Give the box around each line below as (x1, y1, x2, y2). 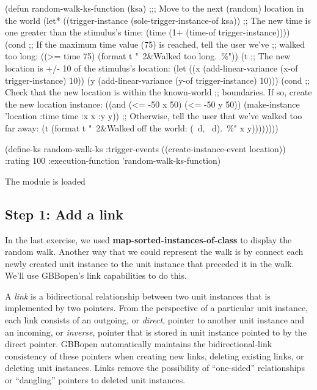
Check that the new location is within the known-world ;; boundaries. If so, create (5, 86, 312, 98)
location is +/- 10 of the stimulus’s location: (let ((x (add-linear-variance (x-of (5, 61, 298, 74)
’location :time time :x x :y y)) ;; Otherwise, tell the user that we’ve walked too (5, 109, 302, 122)
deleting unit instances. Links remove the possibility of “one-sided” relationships (5, 361, 305, 374)
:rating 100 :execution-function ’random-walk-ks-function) (5, 154, 221, 167)
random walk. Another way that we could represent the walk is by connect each (5, 245, 304, 258)
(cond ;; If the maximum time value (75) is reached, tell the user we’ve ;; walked (5, 37, 305, 50)
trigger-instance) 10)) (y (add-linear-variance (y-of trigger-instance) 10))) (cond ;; (5, 73, 310, 86)
